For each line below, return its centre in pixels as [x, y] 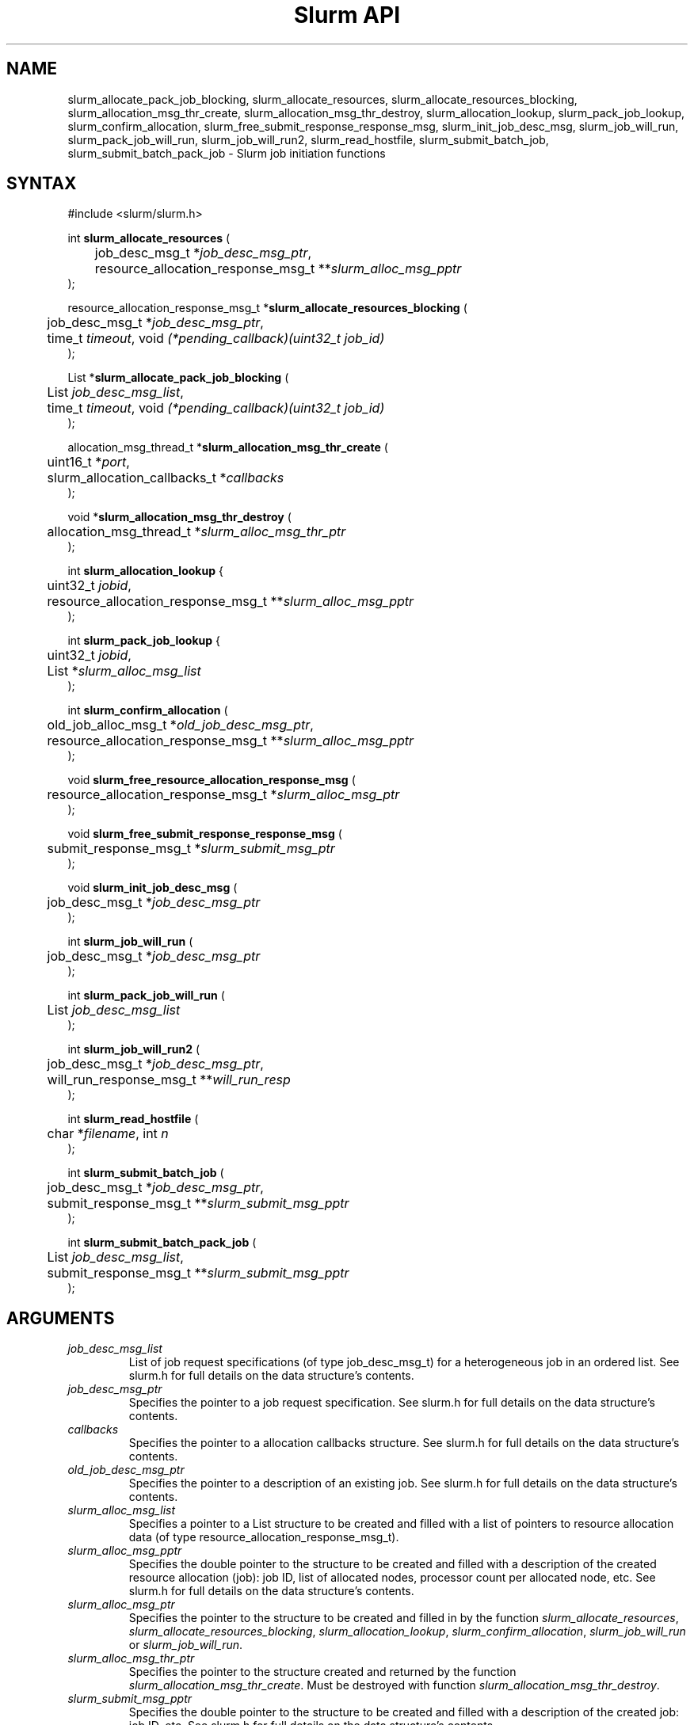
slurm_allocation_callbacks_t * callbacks [166, 478]
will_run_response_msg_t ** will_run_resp [169, 1080]
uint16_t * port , [88, 462]
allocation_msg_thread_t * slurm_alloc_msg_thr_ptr [196, 532]
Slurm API [347, 15]
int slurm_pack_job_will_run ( [146, 996]
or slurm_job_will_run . [186, 1645]
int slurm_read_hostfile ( [133, 1119]
